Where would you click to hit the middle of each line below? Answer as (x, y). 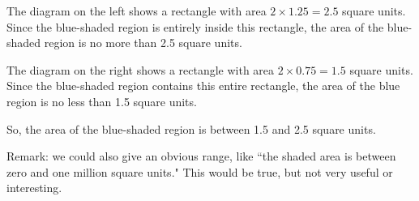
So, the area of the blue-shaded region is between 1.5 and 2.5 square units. (191, 128)
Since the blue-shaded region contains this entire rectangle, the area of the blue (203, 86)
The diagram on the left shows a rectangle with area (137, 11)
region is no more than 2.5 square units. (143, 43)
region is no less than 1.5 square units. (102, 101)
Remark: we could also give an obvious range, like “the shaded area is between (201, 156)
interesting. (34, 188)
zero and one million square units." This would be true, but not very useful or (200, 171)
